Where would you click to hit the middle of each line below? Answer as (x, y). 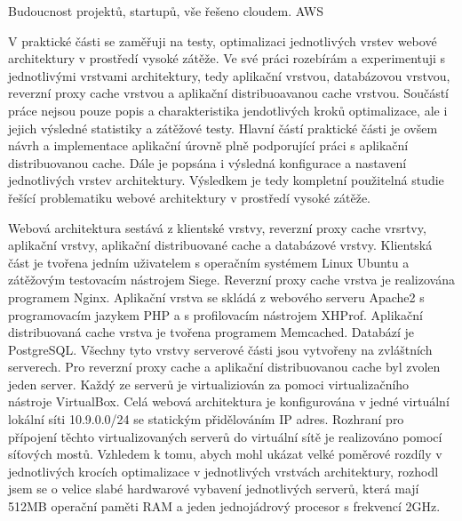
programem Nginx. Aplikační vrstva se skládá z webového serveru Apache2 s (216, 297)
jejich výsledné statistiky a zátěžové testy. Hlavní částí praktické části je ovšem (223, 128)
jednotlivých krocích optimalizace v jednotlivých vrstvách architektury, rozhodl (223, 471)
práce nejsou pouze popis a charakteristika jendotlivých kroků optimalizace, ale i (228, 110)
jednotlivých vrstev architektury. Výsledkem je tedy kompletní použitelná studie (226, 180)
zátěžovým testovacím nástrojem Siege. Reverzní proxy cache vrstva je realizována (231, 280)
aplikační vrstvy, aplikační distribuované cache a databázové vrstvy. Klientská (220, 245)
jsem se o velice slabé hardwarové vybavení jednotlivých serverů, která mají (214, 489)
